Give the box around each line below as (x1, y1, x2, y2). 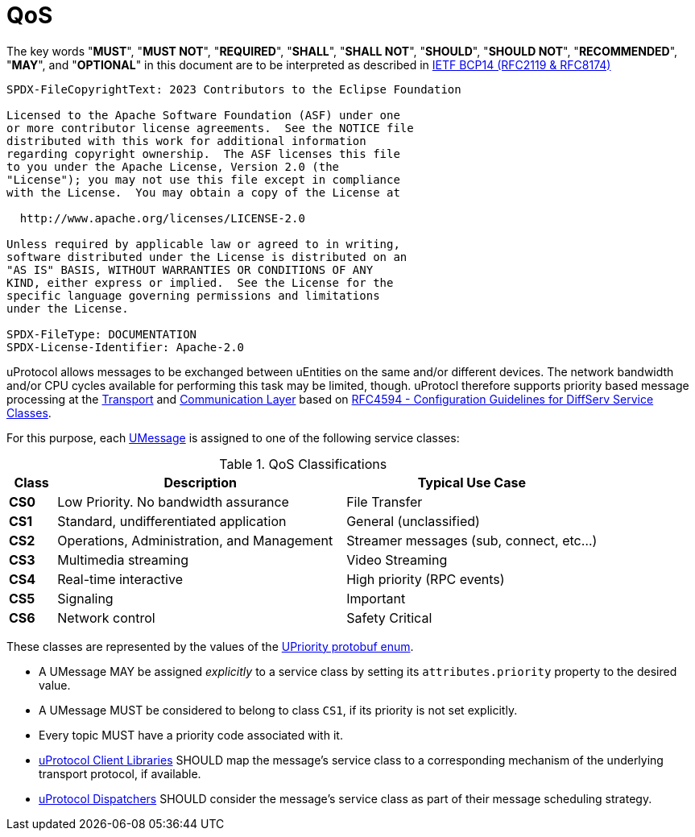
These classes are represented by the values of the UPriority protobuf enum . (6, 639, 414, 653)
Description (163, 474, 237, 491)
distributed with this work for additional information (6, 134, 366, 147)
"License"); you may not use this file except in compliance (6, 172, 400, 186)
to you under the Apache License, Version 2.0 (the (6, 160, 340, 173)
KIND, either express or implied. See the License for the (6, 276, 394, 289)
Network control (57, 609, 155, 626)
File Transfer (346, 493, 423, 510)
